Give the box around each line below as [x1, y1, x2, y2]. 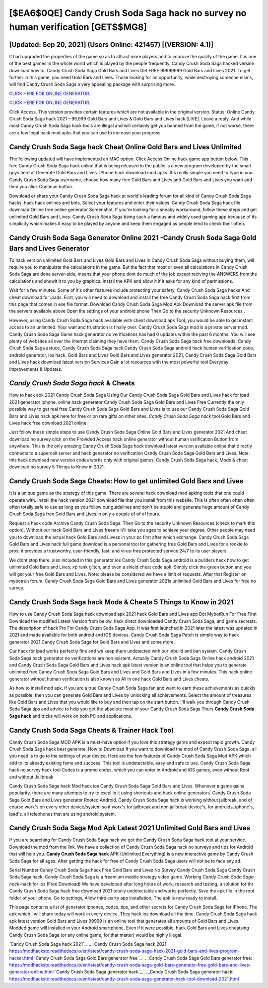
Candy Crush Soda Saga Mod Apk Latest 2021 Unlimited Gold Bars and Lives [9, 824, 251, 832]
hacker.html [9, 955, 33, 961]
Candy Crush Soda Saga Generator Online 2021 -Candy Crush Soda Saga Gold [9, 234, 257, 242]
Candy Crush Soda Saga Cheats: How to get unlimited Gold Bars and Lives [9, 477, 243, 485]
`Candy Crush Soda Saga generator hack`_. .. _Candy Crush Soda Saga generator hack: [55, 969, 234, 975]
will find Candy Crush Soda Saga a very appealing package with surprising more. [9, 81, 176, 87]
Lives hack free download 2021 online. [9, 420, 88, 426]
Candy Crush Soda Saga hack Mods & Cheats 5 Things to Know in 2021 [9, 598, 234, 607]
